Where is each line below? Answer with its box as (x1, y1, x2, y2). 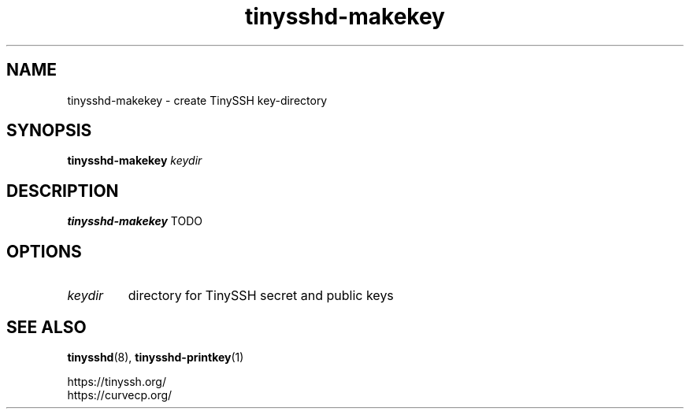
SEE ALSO (6, 317, 87, 337)
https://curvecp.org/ (67, 387, 172, 402)
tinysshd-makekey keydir (67, 154, 202, 168)
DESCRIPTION (6, 180, 119, 201)
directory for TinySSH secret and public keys (128, 287, 394, 304)
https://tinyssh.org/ (67, 374, 166, 388)
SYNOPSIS (6, 120, 92, 141)
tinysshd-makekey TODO (67, 214, 202, 228)
